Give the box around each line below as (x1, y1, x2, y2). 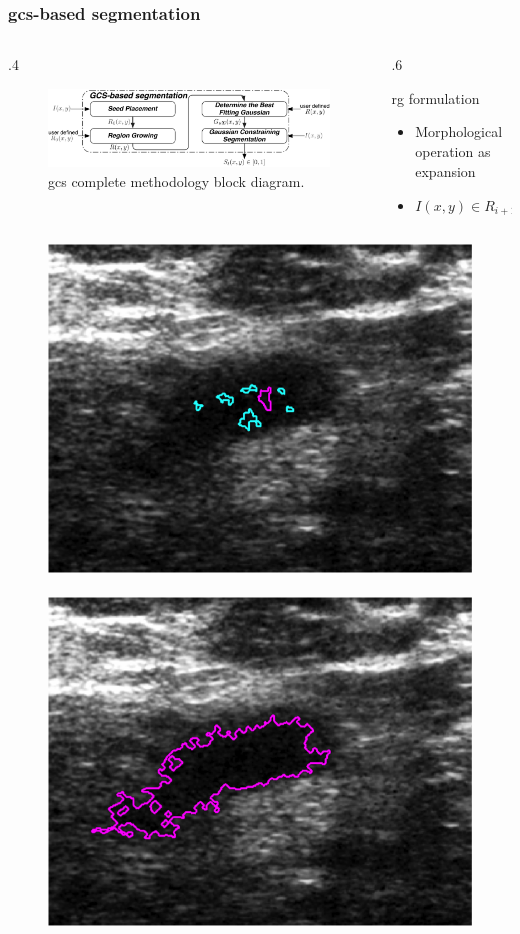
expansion (415, 160, 476, 181)
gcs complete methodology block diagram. (48, 170, 305, 191)
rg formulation (391, 87, 480, 108)
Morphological (415, 121, 503, 142)
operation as (415, 141, 491, 161)
